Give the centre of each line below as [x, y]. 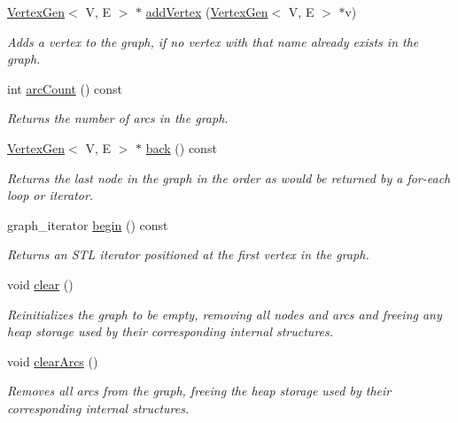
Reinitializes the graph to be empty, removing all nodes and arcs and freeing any [225, 314]
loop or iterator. [50, 195]
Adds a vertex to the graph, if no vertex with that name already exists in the [213, 41]
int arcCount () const [65, 88]
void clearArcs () [53, 361]
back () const [181, 147]
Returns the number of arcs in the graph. [118, 118]
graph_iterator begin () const [88, 224]
